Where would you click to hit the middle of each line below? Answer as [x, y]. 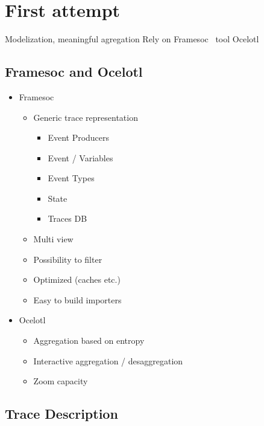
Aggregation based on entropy [89, 340]
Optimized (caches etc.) [77, 279]
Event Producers [79, 137]
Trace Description [61, 414]
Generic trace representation [86, 117]
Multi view [53, 239]
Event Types [71, 178]
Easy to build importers [77, 299]
